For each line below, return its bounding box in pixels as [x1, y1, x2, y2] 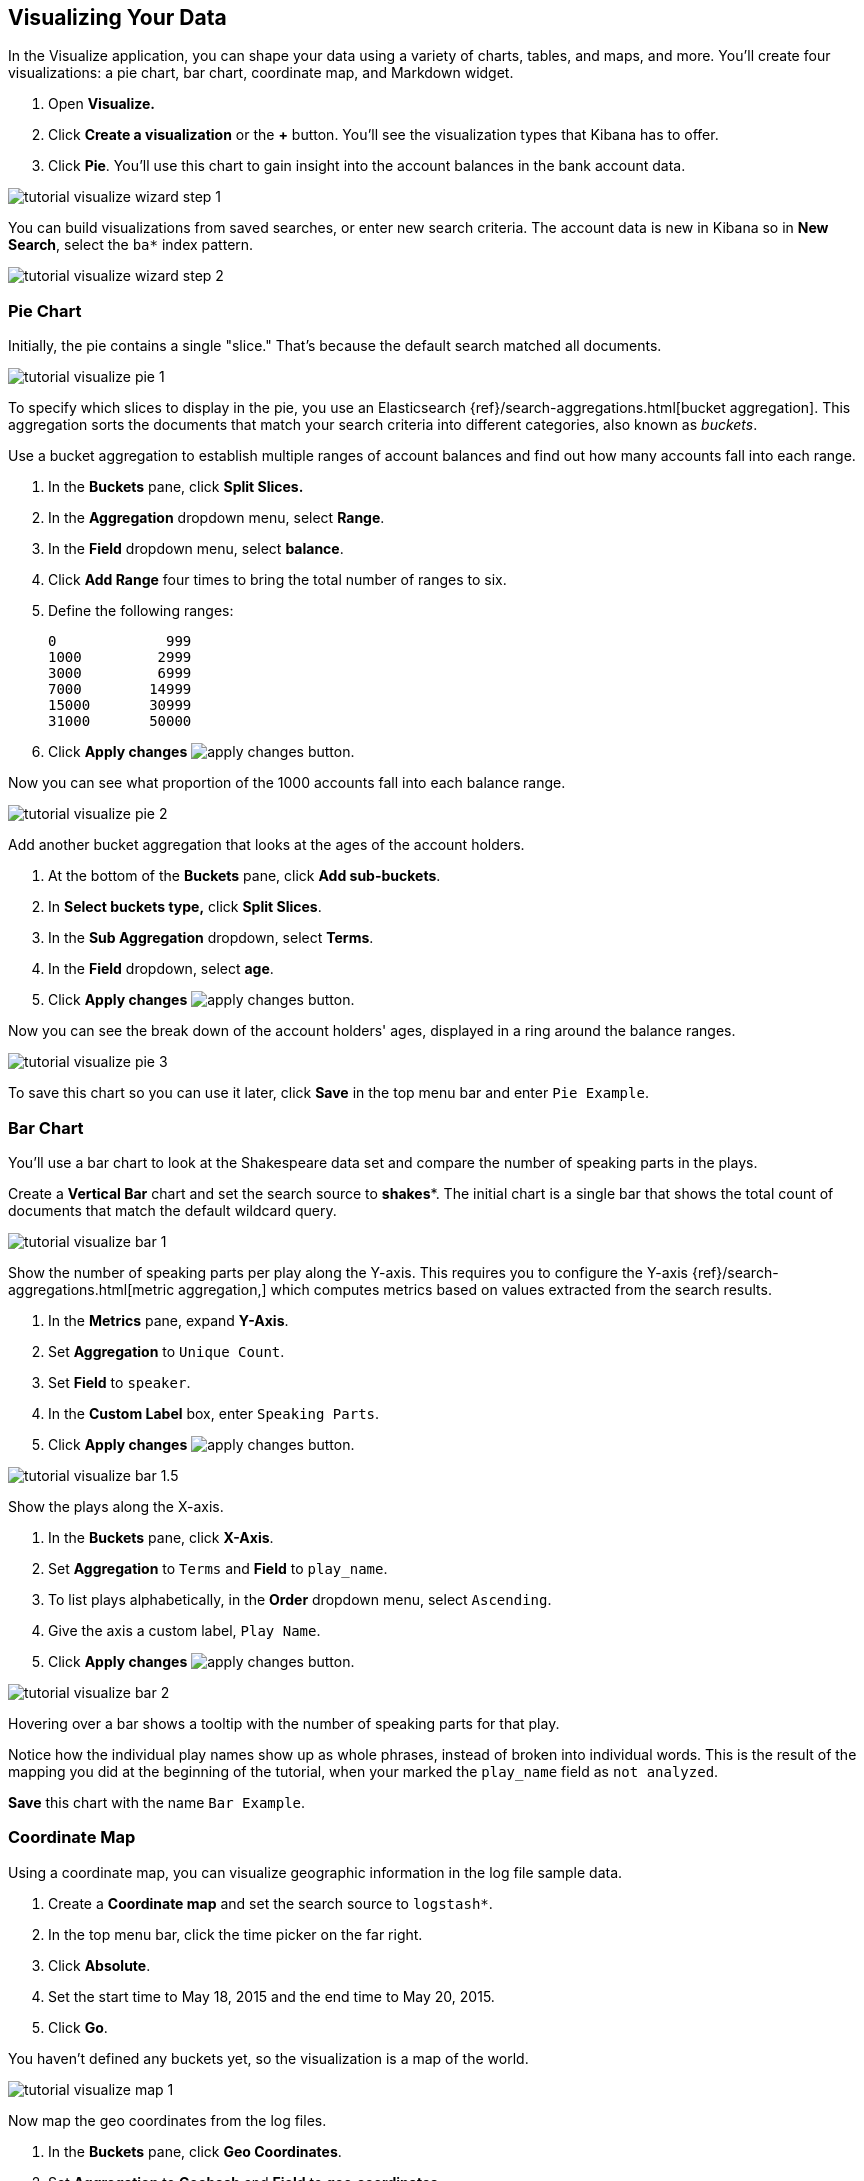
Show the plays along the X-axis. [8, 1497, 224, 1515]
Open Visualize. [48, 95, 155, 113]
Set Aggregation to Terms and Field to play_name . [48, 1559, 388, 1577]
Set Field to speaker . [48, 1373, 191, 1391]
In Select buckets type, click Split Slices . [48, 898, 322, 916]
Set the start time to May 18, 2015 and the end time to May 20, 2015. [48, 1987, 495, 2005]
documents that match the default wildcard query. [8, 1201, 337, 1219]
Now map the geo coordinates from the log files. [8, 2111, 327, 2129]
